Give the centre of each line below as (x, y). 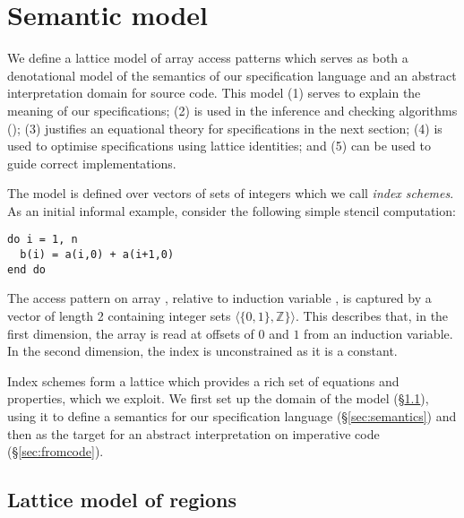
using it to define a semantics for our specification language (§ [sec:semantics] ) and (232, 416)
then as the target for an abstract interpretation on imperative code (193, 433)
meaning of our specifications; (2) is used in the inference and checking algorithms (232, 110)
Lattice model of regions (122, 500)
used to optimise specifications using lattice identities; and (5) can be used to (219, 146)
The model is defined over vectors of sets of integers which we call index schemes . (231, 193)
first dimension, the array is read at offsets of (131, 333)
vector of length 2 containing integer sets (119, 316)
